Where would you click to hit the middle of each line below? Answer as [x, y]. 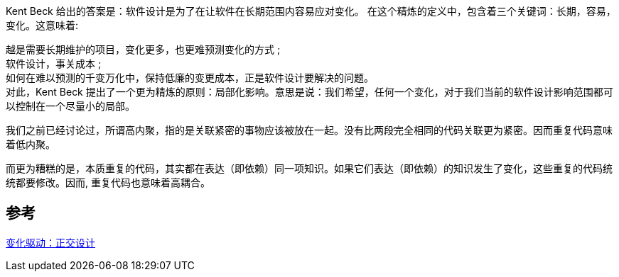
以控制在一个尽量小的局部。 [70, 106]
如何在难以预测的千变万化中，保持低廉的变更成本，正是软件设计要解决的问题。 [190, 78]
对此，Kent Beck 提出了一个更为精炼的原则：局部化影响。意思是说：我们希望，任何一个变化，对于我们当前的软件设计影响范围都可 [309, 92]
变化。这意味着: [42, 25]
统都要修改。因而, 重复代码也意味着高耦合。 [108, 182]
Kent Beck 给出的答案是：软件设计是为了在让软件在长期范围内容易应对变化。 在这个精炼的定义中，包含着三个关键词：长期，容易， [311, 11]
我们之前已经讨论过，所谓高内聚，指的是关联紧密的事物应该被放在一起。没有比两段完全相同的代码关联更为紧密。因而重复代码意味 [309, 130]
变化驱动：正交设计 [50, 242]
